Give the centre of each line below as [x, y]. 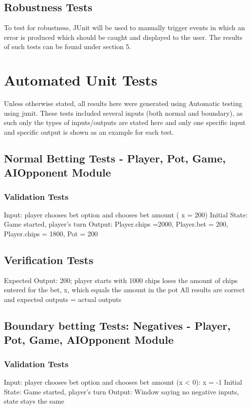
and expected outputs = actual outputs [63, 299]
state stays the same [34, 401]
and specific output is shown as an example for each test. [89, 132]
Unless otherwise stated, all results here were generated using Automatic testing [123, 103]
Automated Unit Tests [81, 80]
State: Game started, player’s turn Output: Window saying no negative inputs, [122, 391]
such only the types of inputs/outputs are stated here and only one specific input [125, 122]
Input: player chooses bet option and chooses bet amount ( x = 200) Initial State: [126, 214]
